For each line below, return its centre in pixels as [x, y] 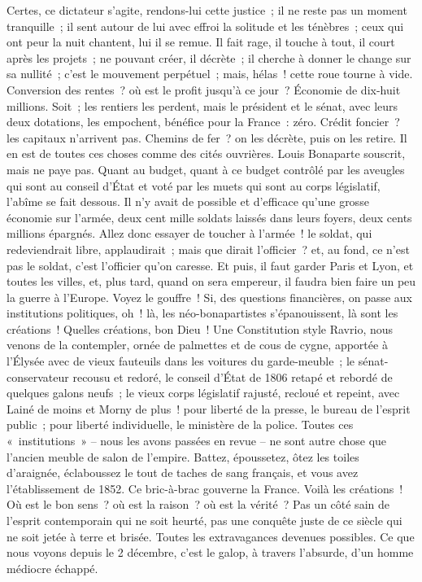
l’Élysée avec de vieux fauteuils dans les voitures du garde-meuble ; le [181, 361]
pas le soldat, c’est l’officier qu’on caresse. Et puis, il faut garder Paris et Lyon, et [210, 265]
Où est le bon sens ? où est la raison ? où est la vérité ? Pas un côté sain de [198, 504]
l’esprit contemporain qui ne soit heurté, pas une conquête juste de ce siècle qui [204, 520]
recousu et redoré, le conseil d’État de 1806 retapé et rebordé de [233, 376]
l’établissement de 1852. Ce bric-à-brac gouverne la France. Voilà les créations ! [205, 488]
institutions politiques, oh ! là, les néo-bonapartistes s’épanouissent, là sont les [202, 313]
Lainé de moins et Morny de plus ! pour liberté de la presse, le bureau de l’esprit [209, 408]
